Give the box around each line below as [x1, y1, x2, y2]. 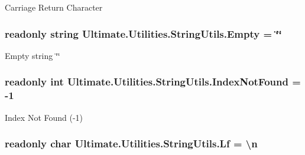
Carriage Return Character [5, 1, 103, 13]
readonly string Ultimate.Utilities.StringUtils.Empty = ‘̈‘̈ [5, 26, 282, 41]
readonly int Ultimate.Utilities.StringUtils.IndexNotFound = [5, 74, 301, 89]
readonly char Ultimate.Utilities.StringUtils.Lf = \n [5, 136, 258, 151]
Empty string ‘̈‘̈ [5, 49, 60, 61]
